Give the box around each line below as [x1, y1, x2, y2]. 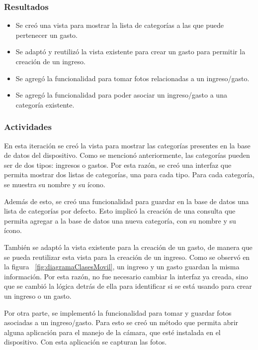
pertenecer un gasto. [15, 29, 78, 40]
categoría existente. [15, 99, 75, 110]
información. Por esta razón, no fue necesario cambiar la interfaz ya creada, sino [4, 271, 248, 281]
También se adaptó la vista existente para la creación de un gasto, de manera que [4, 241, 253, 252]
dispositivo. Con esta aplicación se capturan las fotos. [4, 337, 167, 347]
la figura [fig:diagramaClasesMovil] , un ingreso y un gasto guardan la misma [4, 261, 240, 272]
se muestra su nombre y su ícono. [4, 179, 105, 189]
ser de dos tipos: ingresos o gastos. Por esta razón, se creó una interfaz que [4, 159, 232, 170]
